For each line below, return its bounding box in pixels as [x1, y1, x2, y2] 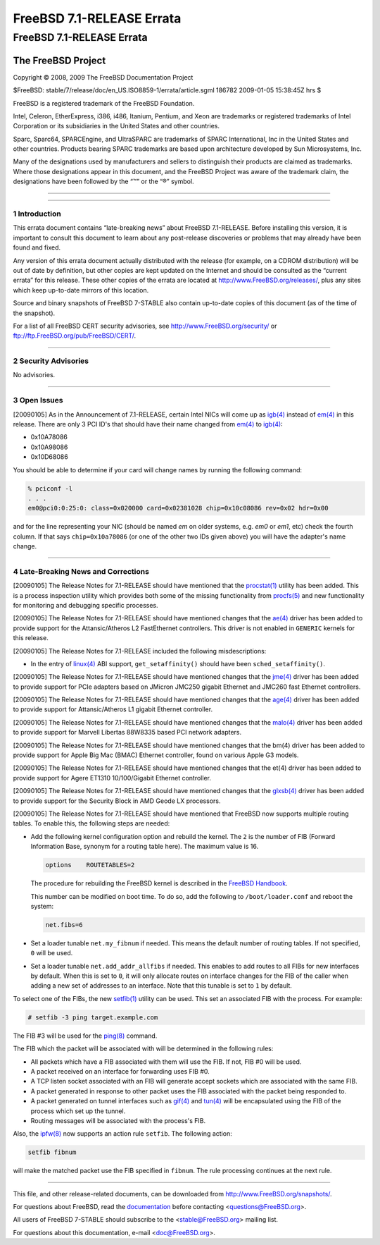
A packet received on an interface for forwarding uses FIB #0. [30, 1067, 210, 1075]
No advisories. [13, 371, 56, 379]
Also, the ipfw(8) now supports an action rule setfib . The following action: [13, 1129, 232, 1138]
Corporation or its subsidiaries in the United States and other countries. [13, 122, 220, 130]
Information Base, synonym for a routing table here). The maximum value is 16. [30, 842, 259, 851]
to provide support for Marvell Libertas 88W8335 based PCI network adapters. [13, 728, 242, 737]
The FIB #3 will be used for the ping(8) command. [13, 1031, 158, 1040]
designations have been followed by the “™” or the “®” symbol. [13, 177, 194, 186]
